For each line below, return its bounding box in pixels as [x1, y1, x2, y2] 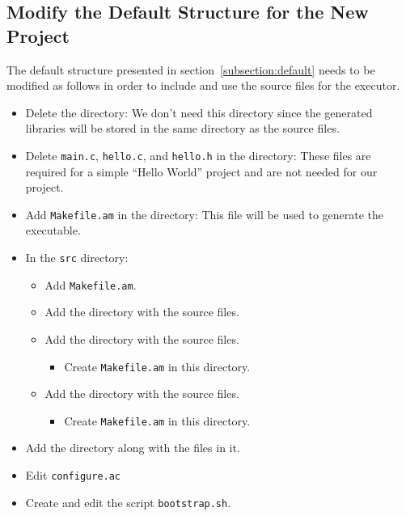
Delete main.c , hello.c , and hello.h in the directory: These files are [25, 146, 371, 163]
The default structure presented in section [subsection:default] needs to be [6, 61, 375, 78]
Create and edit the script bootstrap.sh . [25, 493, 231, 510]
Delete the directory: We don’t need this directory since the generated [25, 104, 373, 121]
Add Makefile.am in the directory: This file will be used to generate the [25, 205, 384, 222]
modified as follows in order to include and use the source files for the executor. [6, 77, 400, 94]
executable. [25, 222, 81, 239]
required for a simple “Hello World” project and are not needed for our [25, 163, 378, 180]
